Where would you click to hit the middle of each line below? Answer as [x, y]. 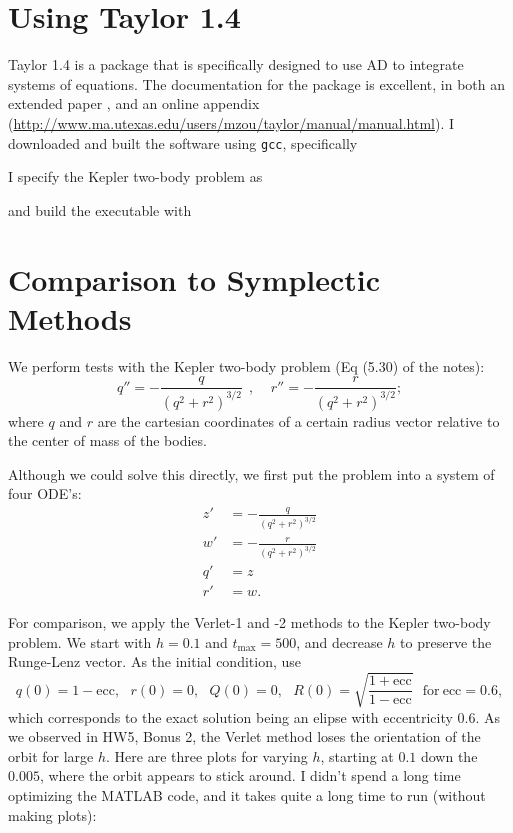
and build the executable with [100, 209]
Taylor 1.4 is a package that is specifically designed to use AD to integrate [236, 64]
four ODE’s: [45, 493]
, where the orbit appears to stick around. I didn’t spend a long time [250, 775]
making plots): [52, 814]
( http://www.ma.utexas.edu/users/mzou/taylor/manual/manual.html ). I [231, 122]
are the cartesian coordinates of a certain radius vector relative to [298, 420]
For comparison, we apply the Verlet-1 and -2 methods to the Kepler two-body [249, 622]
